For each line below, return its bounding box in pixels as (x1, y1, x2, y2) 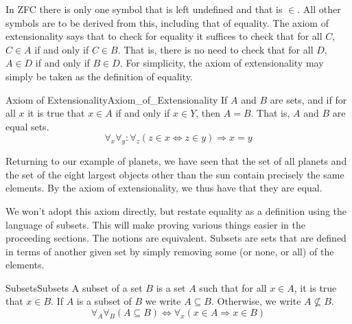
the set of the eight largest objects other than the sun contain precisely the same (5, 167, 344, 181)
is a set (156, 280, 186, 294)
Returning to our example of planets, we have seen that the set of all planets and (5, 154, 347, 168)
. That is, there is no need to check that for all (117, 42, 314, 56)
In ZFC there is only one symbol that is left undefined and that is (5, 2, 283, 16)
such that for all (199, 280, 267, 294)
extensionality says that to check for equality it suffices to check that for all (5, 29, 322, 43)
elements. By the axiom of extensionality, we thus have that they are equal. (5, 181, 322, 195)
